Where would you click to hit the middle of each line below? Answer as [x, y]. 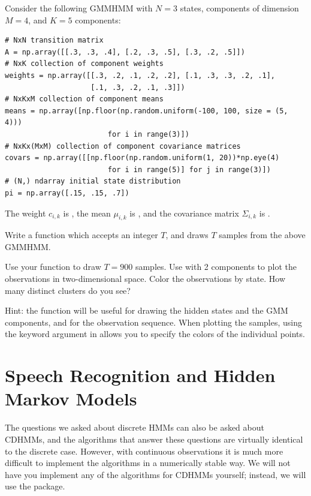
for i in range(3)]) [148, 134]
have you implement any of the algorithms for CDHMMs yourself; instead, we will [155, 474]
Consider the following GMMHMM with [79, 8]
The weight [25, 213]
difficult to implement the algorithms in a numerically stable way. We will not [148, 463]
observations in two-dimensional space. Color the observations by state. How [145, 279]
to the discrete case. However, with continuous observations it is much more [144, 451]
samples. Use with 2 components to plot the [216, 267]
